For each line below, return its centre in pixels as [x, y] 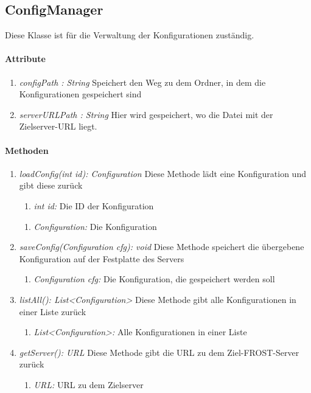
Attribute [25, 59]
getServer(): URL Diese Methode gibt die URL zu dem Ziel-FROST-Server [159, 352]
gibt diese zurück [51, 185]
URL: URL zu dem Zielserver [89, 384]
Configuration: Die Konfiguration [95, 226]
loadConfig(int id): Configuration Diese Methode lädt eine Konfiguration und [162, 173]
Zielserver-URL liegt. [58, 126]
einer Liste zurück [53, 311]
